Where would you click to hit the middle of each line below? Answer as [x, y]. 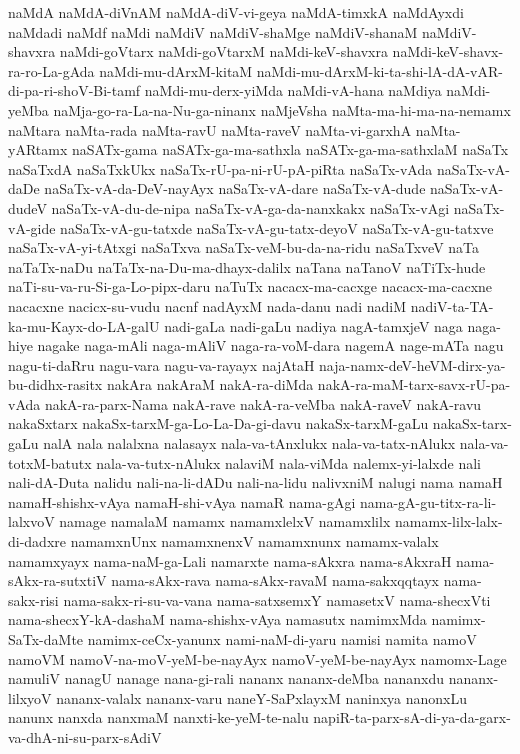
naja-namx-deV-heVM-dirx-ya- [412, 364]
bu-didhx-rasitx [55, 384]
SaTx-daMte [46, 639]
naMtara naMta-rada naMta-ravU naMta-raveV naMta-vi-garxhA [210, 129]
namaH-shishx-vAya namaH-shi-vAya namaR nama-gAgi [182, 501]
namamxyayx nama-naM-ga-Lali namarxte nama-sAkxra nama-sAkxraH [230, 560]
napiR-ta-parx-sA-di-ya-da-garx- [412, 717]
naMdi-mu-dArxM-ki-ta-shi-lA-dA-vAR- [379, 70]
